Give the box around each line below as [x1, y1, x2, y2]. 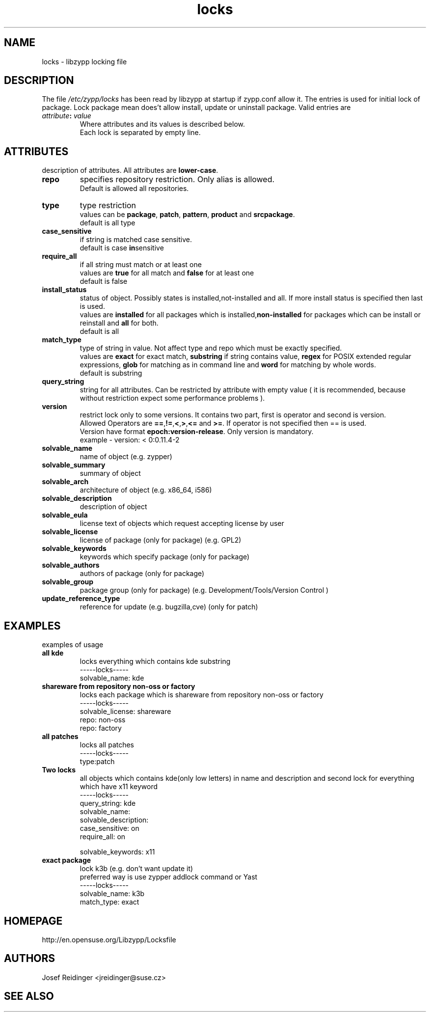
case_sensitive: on [80, 824, 139, 833]
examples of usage [42, 640, 104, 649]
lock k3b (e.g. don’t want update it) [80, 864, 193, 873]
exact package [42, 856, 91, 865]
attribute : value [42, 111, 91, 120]
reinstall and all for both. [80, 319, 159, 328]
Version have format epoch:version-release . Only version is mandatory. [80, 427, 314, 436]
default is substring [80, 369, 142, 378]
